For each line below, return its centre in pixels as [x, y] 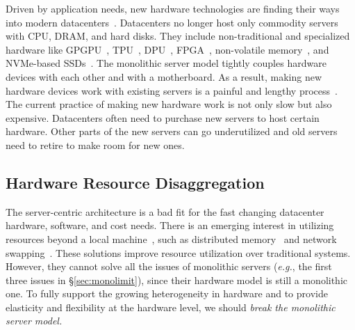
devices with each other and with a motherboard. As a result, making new [164, 76]
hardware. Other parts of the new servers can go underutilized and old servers [172, 131]
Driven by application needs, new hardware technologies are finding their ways [173, 8]
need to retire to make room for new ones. [95, 144]
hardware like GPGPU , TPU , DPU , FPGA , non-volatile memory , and [167, 49]
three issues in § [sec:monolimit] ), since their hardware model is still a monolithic [177, 280]
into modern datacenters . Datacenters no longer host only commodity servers [172, 22]
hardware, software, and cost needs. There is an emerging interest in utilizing [170, 225]
